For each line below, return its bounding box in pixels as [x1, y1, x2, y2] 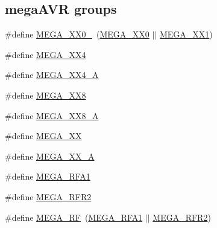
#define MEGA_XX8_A [5, 109, 99, 122]
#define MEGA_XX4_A [5, 68, 99, 81]
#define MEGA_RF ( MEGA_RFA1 [5, 210, 143, 223]
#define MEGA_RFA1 [5, 170, 90, 183]
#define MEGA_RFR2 [5, 190, 92, 203]
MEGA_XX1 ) [159, 28, 213, 41]
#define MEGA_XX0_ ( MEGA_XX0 [5, 28, 149, 41]
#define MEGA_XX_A [5, 149, 95, 162]
